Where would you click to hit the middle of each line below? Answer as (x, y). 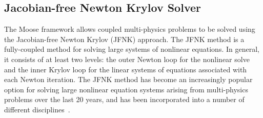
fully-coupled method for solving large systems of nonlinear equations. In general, (132, 49)
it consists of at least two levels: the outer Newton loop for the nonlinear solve (127, 59)
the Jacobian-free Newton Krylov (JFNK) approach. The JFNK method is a (124, 39)
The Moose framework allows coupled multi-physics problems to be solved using (130, 29)
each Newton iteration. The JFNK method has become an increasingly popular (128, 79)
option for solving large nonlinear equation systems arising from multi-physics (126, 89)
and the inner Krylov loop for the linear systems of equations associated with (126, 69)
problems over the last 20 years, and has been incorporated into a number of (124, 99)
